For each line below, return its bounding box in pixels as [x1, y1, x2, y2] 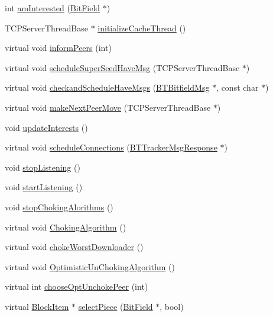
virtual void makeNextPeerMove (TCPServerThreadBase [5, 101, 211, 113]
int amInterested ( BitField [5, 2, 100, 14]
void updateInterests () [5, 121, 88, 133]
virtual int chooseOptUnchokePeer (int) [5, 280, 148, 293]
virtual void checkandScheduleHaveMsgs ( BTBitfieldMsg [5, 81, 210, 94]
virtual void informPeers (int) [5, 41, 112, 54]
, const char [216, 81, 259, 94]
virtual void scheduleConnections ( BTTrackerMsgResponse [5, 141, 217, 153]
